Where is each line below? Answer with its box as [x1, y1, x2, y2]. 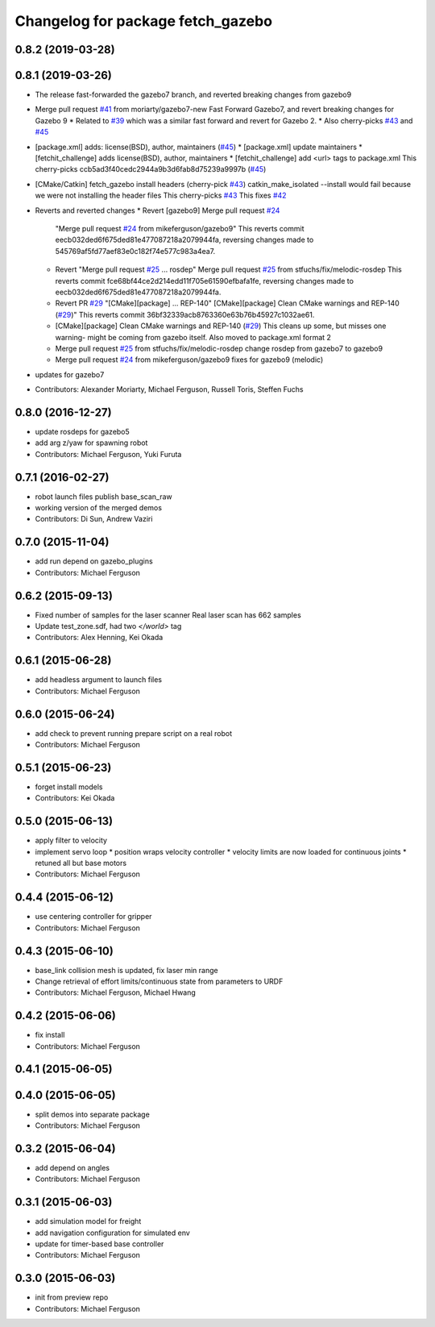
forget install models [35, 782, 103, 792]
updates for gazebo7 [35, 369, 105, 379]
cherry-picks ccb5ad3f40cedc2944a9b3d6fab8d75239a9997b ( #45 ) [35, 164, 267, 174]
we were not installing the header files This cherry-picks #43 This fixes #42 [35, 190, 287, 201]
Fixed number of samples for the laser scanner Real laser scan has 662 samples [35, 609, 301, 620]
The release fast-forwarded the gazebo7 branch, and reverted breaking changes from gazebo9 [35, 89, 352, 100]
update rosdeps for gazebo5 [35, 426, 130, 436]
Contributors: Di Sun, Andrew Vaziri [35, 514, 153, 524]
